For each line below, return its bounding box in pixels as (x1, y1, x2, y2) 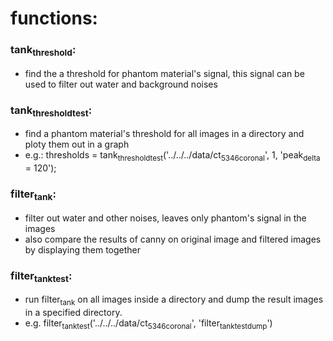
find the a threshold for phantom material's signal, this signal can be (24, 67, 305, 79)
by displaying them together (24, 243, 142, 256)
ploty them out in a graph (24, 138, 130, 151)
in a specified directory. (24, 307, 123, 319)
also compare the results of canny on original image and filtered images (24, 233, 322, 245)
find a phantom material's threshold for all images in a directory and (24, 128, 305, 140)
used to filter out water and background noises (24, 78, 218, 90)
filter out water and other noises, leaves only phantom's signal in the (24, 212, 307, 224)
